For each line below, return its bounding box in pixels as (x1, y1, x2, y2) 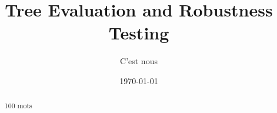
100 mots (4, 101, 32, 111)
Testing (108, 21, 169, 45)
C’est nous (120, 55, 158, 67)
